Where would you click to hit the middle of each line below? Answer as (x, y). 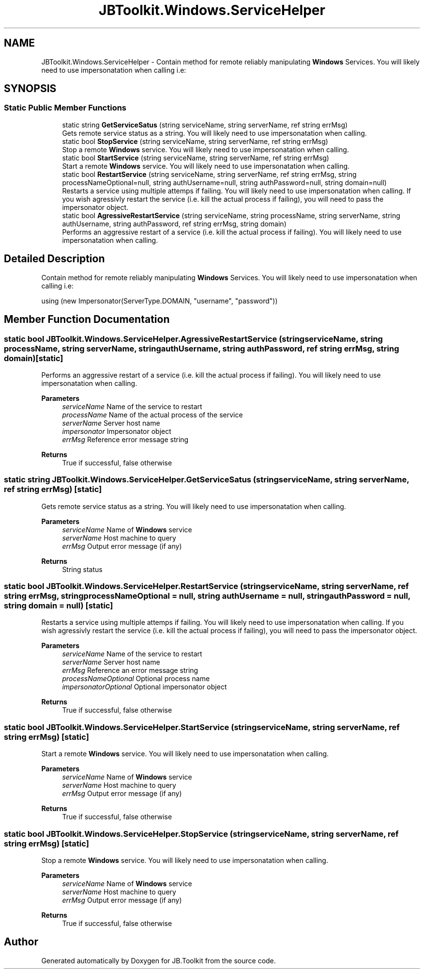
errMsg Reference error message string (125, 439)
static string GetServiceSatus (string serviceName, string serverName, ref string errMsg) (205, 125)
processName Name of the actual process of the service (152, 415)
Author (21, 942)
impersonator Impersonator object (117, 431)
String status (82, 569)
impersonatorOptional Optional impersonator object (144, 687)
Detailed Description (54, 259)
